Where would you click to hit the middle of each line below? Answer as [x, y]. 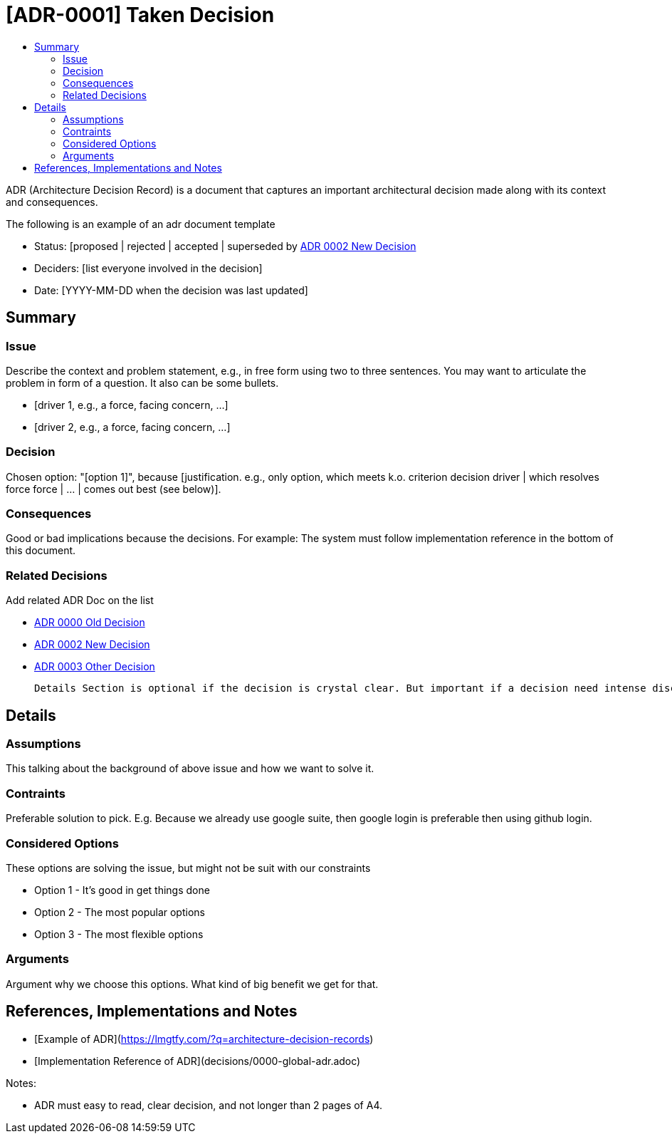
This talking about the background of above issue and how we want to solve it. [190, 769]
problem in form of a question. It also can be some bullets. [142, 383]
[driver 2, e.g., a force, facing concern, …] [132, 427]
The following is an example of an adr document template [141, 224]
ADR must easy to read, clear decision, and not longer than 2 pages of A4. [208, 1105]
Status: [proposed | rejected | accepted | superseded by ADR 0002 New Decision [225, 246]
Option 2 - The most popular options [120, 912]
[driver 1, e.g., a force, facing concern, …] [131, 405]
